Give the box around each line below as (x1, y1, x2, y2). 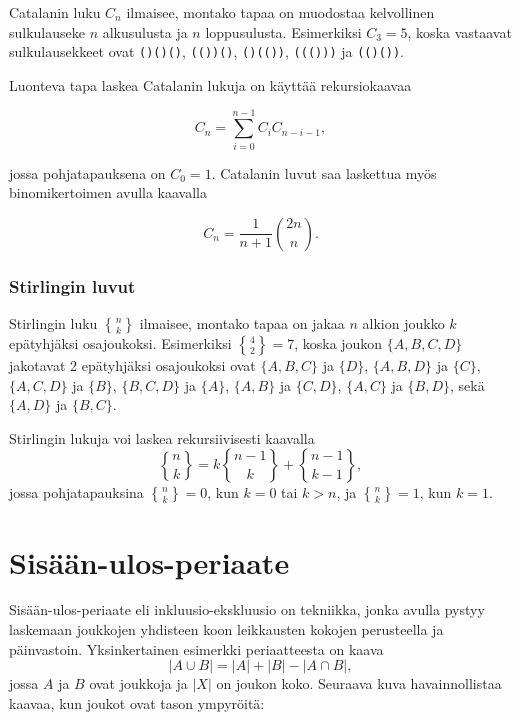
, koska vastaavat (407, 21, 512, 42)
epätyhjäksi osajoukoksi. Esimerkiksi (9, 332, 232, 353)
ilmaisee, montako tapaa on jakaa (139, 312, 345, 333)
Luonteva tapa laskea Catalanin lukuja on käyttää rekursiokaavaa (9, 74, 412, 95)
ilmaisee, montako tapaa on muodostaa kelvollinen (126, 2, 435, 22)
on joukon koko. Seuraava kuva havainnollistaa (216, 673, 502, 694)
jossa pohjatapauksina (9, 482, 144, 503)
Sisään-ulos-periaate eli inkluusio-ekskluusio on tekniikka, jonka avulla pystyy (9, 599, 485, 620)
